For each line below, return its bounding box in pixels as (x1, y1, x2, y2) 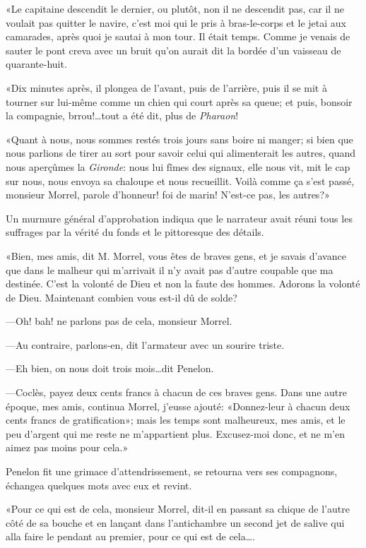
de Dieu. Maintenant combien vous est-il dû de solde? (6, 290, 237, 304)
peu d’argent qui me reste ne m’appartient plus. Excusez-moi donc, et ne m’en (6, 426, 346, 441)
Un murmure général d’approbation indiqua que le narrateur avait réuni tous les (6, 210, 353, 225)
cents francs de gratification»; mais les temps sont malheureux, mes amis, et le (6, 412, 346, 427)
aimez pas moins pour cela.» (6, 440, 129, 455)
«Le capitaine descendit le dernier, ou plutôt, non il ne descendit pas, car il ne (6, 1, 344, 16)
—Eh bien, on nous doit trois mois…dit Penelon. (6, 361, 214, 376)
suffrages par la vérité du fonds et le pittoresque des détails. (6, 225, 264, 239)
